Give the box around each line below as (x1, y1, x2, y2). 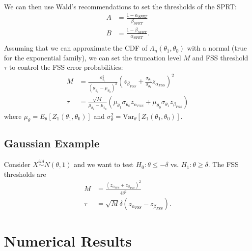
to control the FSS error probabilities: (9, 62, 123, 72)
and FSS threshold (192, 52, 249, 62)
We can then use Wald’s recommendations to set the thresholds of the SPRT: (4, 1, 237, 11)
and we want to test (74, 159, 134, 169)
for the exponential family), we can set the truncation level (4, 52, 181, 62)
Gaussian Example (4, 136, 100, 151)
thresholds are (4, 168, 46, 179)
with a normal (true (187, 43, 247, 53)
